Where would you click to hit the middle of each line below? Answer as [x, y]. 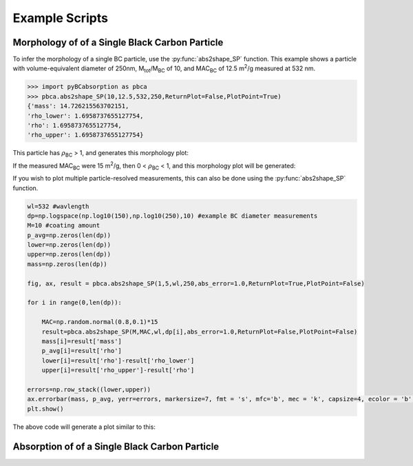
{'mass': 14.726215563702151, [78, 106]
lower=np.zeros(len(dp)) [69, 245]
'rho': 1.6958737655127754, [74, 125]
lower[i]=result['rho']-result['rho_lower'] [118, 361]
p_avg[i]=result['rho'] [82, 351]
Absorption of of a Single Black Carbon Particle [116, 446]
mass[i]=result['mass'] [82, 341]
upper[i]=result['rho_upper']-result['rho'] [118, 370]
